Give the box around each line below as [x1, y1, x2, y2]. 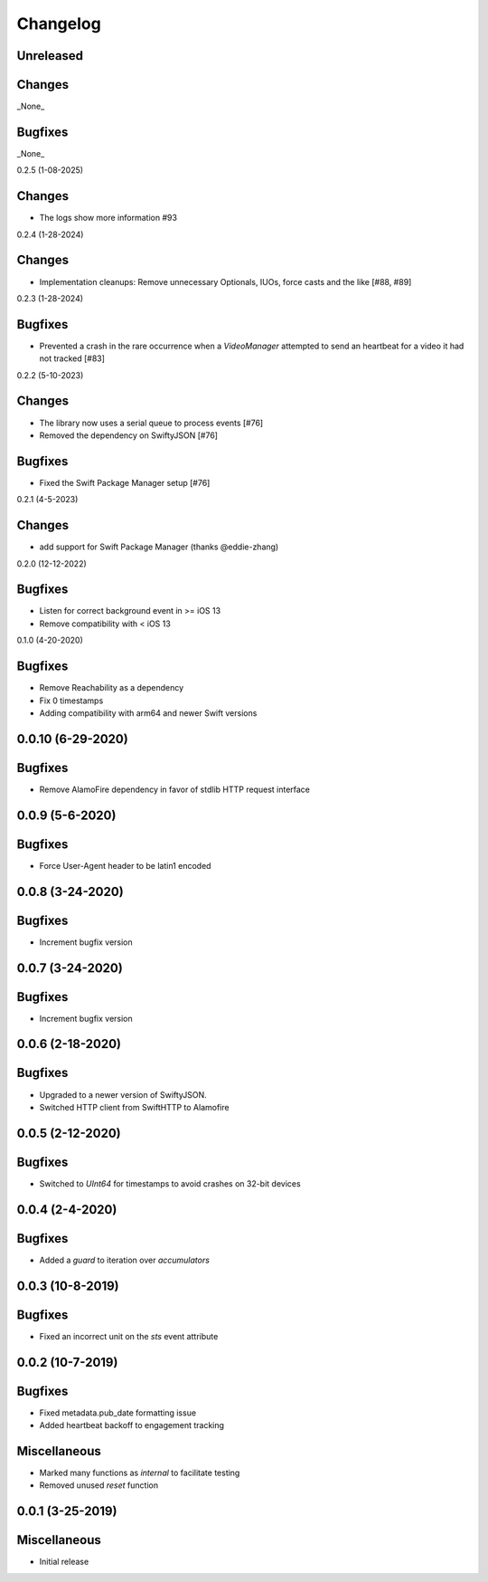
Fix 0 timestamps [39, 695, 104, 706]
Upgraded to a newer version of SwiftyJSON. [39, 1089, 207, 1100]
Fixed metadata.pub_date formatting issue [39, 1407, 197, 1418]
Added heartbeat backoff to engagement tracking [39, 1420, 225, 1430]
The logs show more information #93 [39, 213, 178, 224]
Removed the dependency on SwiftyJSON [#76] [39, 430, 219, 441]
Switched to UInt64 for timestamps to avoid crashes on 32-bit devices [39, 1177, 302, 1189]
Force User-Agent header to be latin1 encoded [39, 860, 211, 871]
